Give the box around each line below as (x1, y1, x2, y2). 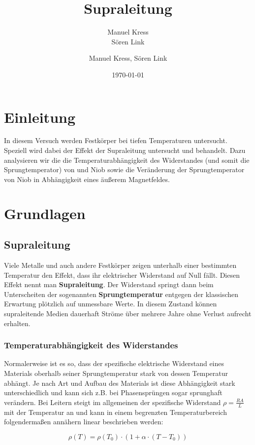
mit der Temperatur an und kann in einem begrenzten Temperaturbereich (4, 407, 227, 417)
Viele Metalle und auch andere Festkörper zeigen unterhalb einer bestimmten (4, 260, 237, 270)
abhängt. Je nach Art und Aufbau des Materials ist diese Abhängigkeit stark (4, 377, 235, 388)
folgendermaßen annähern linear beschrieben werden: (4, 416, 163, 427)
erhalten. (4, 318, 31, 328)
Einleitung (4, 107, 76, 127)
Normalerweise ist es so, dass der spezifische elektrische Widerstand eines (4, 358, 224, 369)
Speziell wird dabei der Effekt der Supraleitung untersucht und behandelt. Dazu (4, 145, 246, 155)
